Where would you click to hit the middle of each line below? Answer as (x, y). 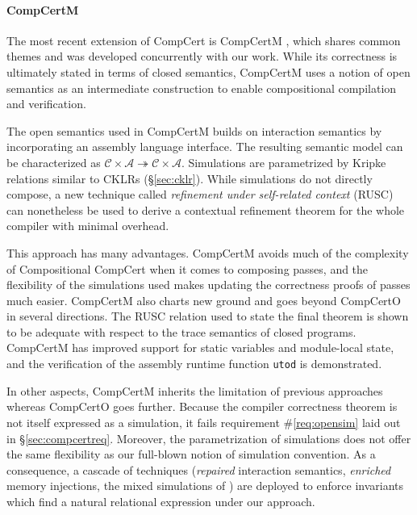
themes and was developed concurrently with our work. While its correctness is (202, 56)
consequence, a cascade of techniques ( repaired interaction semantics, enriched (199, 469)
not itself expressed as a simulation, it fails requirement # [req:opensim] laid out (204, 422)
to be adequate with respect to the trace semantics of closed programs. (181, 331)
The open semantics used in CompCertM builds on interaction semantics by (194, 130)
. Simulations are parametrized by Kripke (284, 162)
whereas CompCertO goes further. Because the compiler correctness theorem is (202, 406)
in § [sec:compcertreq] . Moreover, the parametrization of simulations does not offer (209, 438)
